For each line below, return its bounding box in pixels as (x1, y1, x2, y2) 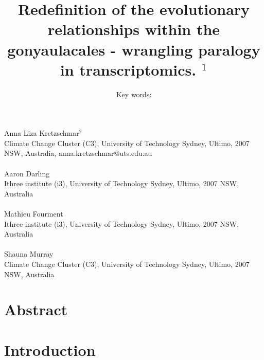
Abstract (4, 299, 68, 320)
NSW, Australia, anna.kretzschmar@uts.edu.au (4, 148, 152, 158)
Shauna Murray (4, 248, 54, 259)
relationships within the (47, 19, 220, 40)
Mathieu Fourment (4, 208, 63, 219)
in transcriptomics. (60, 59, 197, 80)
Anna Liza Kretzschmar (4, 128, 79, 138)
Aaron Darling (4, 168, 50, 178)
